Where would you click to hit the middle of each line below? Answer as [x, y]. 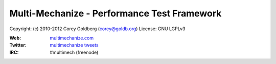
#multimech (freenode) [74, 52]
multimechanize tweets [74, 45]
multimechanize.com [72, 38]
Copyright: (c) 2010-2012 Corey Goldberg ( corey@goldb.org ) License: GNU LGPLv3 [97, 29]
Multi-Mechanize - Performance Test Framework [116, 13]
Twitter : [18, 45]
